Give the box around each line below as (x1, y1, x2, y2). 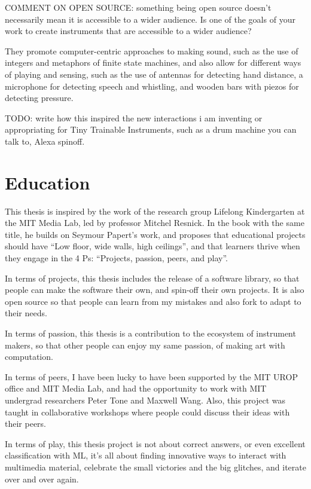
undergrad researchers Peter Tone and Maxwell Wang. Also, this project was (5, 393, 286, 406)
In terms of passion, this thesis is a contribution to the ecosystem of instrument (5, 327, 296, 339)
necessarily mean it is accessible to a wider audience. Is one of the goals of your (5, 13, 295, 25)
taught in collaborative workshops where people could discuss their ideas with (5, 405, 290, 418)
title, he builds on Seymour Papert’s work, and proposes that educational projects (5, 228, 306, 240)
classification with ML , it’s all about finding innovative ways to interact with (5, 449, 286, 462)
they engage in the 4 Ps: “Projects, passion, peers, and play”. (5, 252, 228, 264)
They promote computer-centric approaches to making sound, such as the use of (5, 44, 298, 57)
